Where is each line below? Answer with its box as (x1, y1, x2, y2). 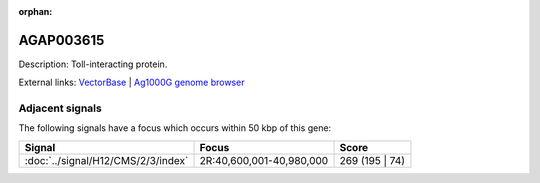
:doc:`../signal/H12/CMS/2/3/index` (24, 153, 189, 167)
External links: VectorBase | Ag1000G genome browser (18, 76, 245, 89)
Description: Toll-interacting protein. (18, 58, 168, 70)
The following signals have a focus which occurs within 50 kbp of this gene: (18, 122, 332, 134)
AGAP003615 (18, 31, 105, 49)
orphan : (18, 6, 53, 17)
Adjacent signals (18, 101, 102, 115)
